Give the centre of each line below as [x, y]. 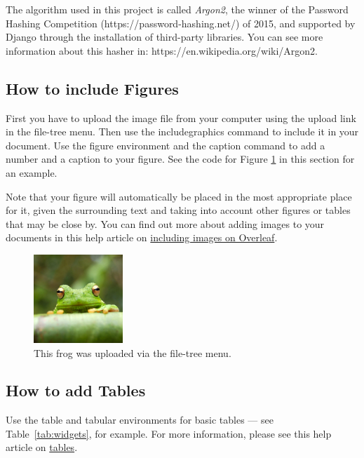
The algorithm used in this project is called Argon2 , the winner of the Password [177, 9]
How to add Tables [76, 390]
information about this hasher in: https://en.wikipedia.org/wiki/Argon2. [162, 50]
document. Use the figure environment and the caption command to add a [166, 145]
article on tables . [42, 447]
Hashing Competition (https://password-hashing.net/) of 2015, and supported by [181, 23]
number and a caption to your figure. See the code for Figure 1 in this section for [180, 159]
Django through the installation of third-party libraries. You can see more [164, 37]
